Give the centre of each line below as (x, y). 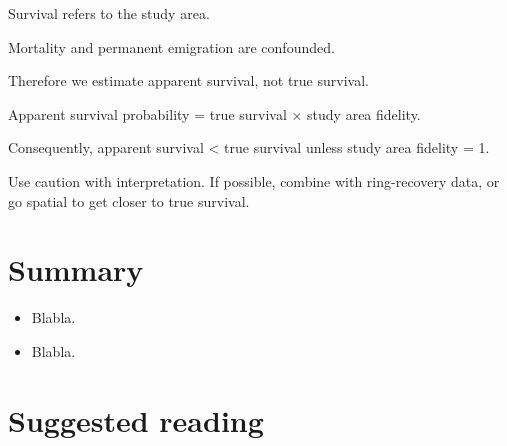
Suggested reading (136, 419)
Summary (76, 269)
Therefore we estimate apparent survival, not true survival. (188, 80)
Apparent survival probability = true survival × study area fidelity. (214, 113)
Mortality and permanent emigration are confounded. (171, 46)
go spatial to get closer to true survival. (129, 200)
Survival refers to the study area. (109, 13)
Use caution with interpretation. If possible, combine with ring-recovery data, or (254, 180)
